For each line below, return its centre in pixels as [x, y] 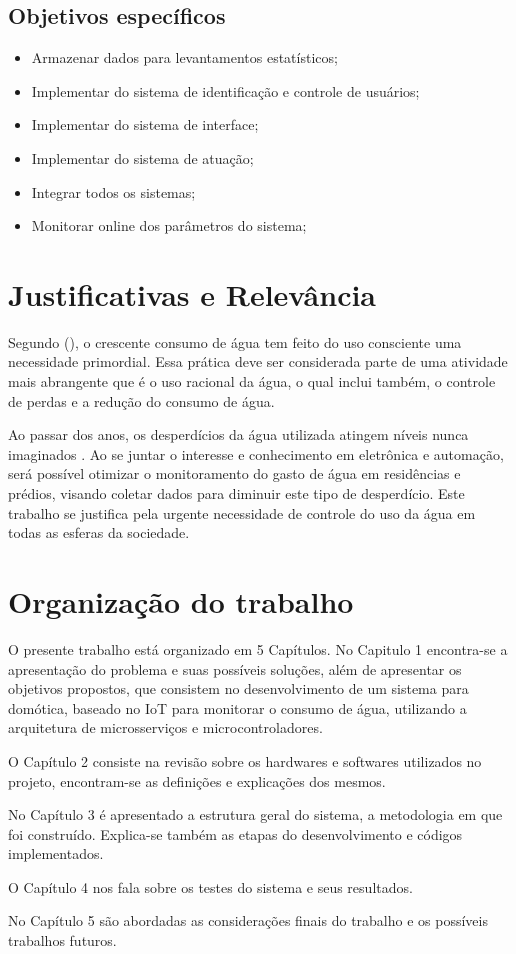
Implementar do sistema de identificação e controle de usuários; [225, 90]
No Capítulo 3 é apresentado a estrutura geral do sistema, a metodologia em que [255, 814]
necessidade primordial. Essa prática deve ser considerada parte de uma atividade [258, 361]
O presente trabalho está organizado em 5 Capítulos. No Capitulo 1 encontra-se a [258, 648]
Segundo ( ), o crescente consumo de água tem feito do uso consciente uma [235, 341]
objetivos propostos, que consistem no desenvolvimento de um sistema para [238, 688]
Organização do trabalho [181, 601]
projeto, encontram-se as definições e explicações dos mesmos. [197, 780]
